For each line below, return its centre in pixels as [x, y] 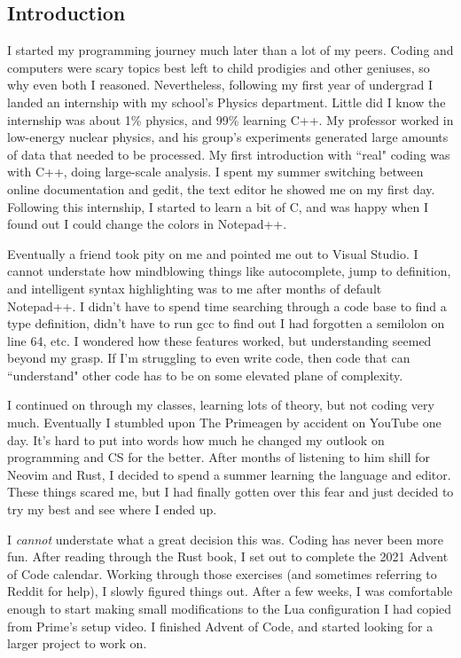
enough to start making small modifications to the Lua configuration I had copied [230, 609]
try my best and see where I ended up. [112, 509]
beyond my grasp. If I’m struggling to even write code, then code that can [209, 358]
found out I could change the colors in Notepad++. [147, 224]
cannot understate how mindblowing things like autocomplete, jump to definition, [229, 271]
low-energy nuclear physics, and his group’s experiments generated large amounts [228, 137]
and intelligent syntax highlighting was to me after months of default [195, 288]
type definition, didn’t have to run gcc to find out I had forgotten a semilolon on [226, 323]
